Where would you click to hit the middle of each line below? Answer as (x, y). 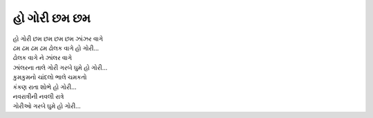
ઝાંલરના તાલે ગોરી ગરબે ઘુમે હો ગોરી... (60, 67)
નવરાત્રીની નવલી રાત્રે (38, 96)
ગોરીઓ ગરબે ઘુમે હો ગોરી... (47, 106)
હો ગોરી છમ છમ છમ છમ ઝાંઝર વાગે (58, 39)
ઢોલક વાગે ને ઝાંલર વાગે (42, 58)
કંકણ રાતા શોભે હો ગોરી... (45, 87)
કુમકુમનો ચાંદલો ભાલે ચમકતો (50, 77)
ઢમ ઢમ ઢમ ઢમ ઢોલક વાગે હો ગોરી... (56, 48)
